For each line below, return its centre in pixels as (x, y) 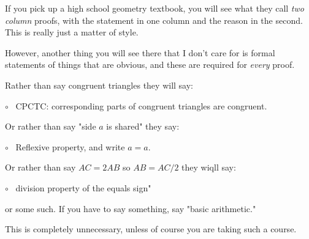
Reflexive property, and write (70, 146)
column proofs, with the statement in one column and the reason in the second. (154, 20)
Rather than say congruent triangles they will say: (99, 85)
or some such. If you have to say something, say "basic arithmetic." (131, 208)
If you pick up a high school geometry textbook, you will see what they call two (154, 8)
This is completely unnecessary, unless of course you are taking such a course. (151, 229)
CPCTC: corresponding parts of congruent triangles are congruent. (141, 105)
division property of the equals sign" (83, 187)
